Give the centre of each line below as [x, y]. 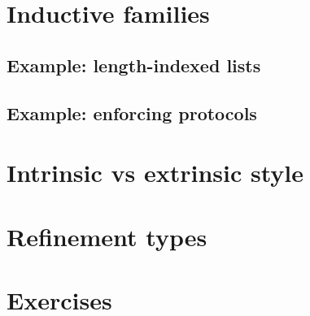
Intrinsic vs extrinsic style [155, 173]
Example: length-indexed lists [134, 65]
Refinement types [107, 236]
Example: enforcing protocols [132, 113]
